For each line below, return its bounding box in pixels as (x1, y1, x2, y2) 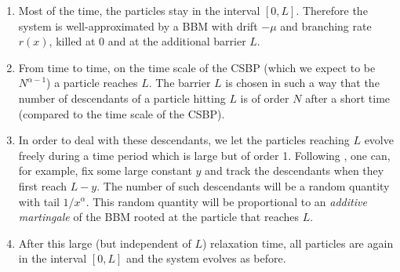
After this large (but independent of (18, 234, 191, 251)
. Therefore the (296, 2, 368, 18)
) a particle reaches (46, 74, 138, 91)
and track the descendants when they (205, 162, 384, 179)
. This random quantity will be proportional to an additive (85, 193, 367, 209)
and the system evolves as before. (125, 250, 286, 267)
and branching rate (280, 17, 372, 34)
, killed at (49, 33, 96, 49)
